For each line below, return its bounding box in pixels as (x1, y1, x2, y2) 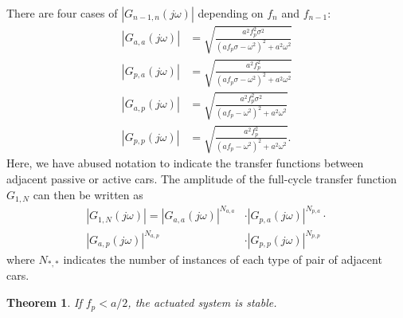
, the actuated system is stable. (127, 294, 277, 311)
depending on (198, 5, 264, 21)
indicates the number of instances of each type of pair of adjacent (63, 251, 382, 268)
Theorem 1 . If (6, 294, 82, 311)
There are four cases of (6, 5, 118, 21)
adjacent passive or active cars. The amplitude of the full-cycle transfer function (6, 170, 397, 186)
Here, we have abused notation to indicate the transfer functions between (6, 155, 364, 171)
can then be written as (33, 186, 143, 202)
